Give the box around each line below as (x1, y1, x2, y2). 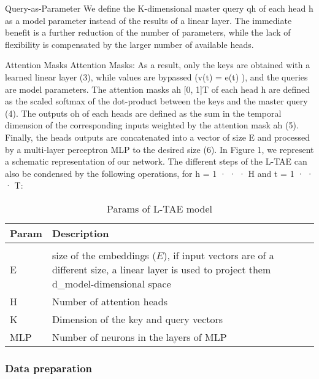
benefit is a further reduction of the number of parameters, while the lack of (5, 26, 291, 39)
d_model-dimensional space (52, 276, 171, 291)
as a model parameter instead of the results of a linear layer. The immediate (5, 14, 292, 26)
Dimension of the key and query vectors (52, 311, 223, 326)
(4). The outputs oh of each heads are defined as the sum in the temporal (5, 106, 282, 119)
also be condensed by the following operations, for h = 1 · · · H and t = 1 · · (5, 166, 313, 179)
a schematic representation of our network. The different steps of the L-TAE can (5, 155, 307, 168)
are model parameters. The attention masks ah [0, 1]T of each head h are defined (5, 82, 310, 95)
